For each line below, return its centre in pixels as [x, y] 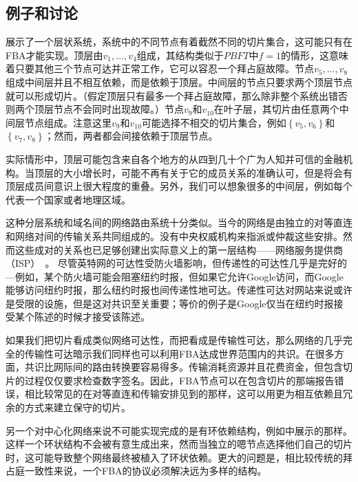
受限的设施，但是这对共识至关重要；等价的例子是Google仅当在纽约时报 [174, 303]
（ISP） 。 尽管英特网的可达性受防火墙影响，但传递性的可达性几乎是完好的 [177, 263]
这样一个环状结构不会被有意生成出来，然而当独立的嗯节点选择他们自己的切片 [179, 444]
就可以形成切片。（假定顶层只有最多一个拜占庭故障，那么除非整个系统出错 [172, 95]
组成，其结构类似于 [180, 55]
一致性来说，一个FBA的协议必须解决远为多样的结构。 [146, 471]
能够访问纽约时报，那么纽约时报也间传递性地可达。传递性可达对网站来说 [169, 290]
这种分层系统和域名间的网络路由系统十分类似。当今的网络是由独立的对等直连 [179, 222]
